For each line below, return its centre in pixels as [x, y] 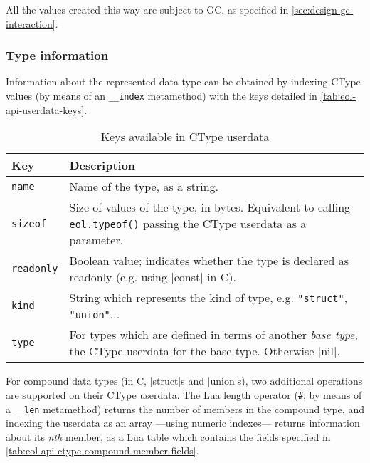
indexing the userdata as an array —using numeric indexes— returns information [183, 423]
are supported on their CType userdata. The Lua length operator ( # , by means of [184, 394]
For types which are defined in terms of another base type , [213, 335]
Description [102, 165]
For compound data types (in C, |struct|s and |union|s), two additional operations [184, 381]
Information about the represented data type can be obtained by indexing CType [183, 82]
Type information [57, 55]
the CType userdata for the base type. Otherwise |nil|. [205, 351]
